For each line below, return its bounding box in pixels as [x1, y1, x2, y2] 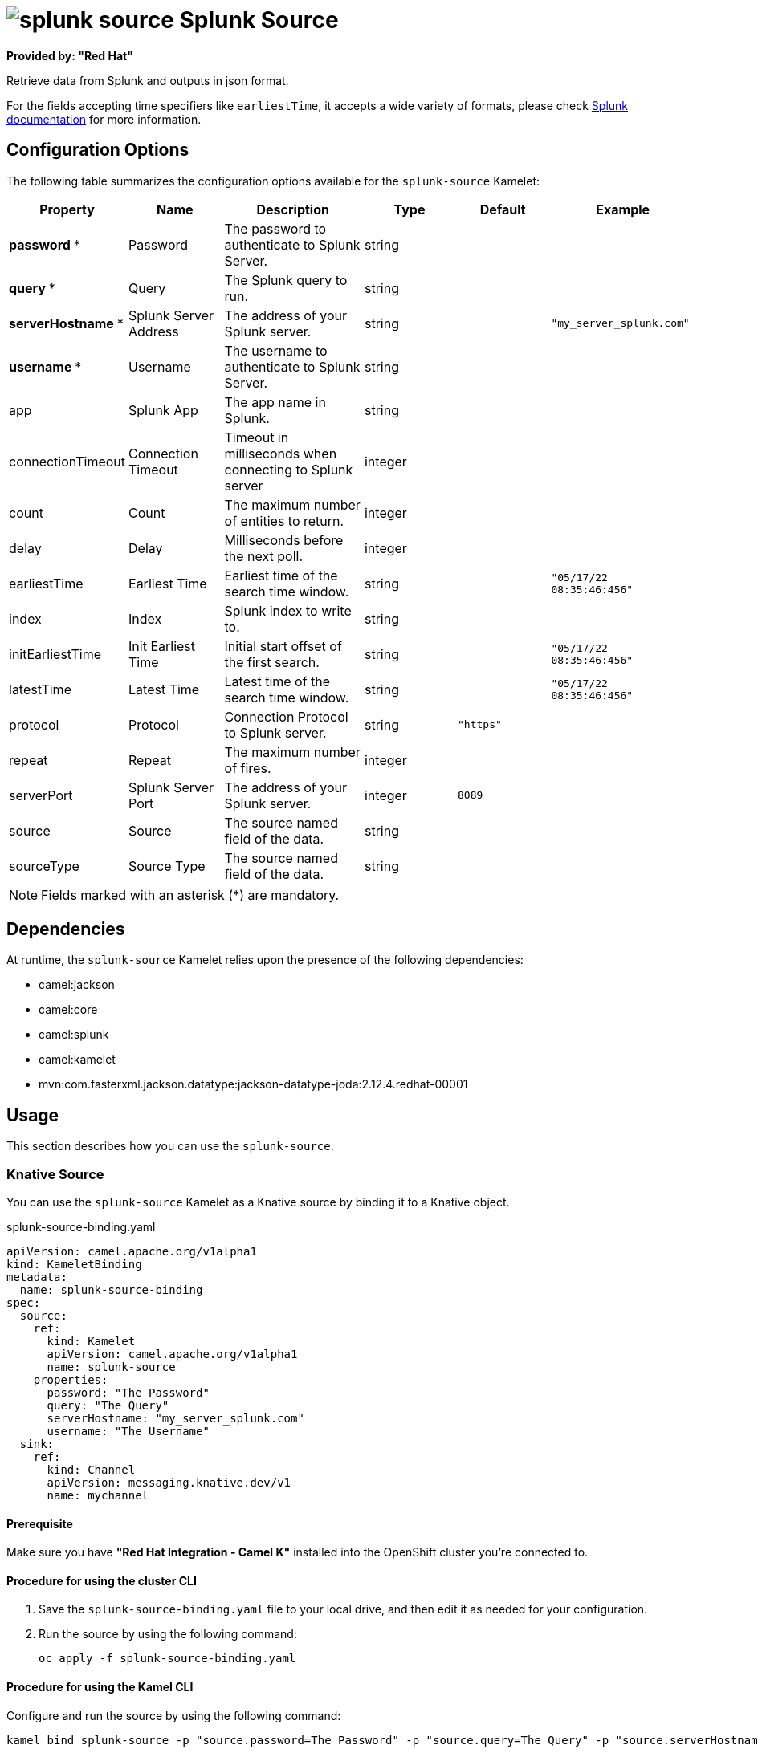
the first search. [224, 653, 320, 670]
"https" [458, 718, 502, 731]
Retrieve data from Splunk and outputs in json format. [6, 73, 289, 87]
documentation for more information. [6, 112, 202, 126]
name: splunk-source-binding [19, 1283, 203, 1297]
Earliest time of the [224, 567, 338, 584]
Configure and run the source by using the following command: [6, 1708, 341, 1722]
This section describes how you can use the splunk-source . [6, 1139, 334, 1153]
